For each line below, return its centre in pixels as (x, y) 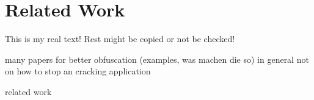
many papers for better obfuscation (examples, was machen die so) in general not (157, 59)
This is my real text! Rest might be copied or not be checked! (120, 39)
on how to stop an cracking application (78, 71)
